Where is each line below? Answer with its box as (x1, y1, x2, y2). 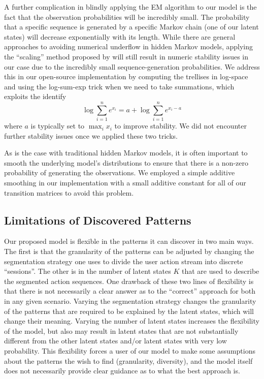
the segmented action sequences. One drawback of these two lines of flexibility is (4, 275, 254, 286)
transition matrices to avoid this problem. (4, 187, 134, 198)
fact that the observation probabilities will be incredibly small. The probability (4, 11, 250, 22)
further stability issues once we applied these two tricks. (4, 130, 178, 141)
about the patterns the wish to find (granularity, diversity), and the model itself (4, 355, 253, 366)
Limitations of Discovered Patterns (4, 212, 191, 228)
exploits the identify (4, 91, 67, 102)
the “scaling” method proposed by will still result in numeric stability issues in (4, 51, 249, 61)
